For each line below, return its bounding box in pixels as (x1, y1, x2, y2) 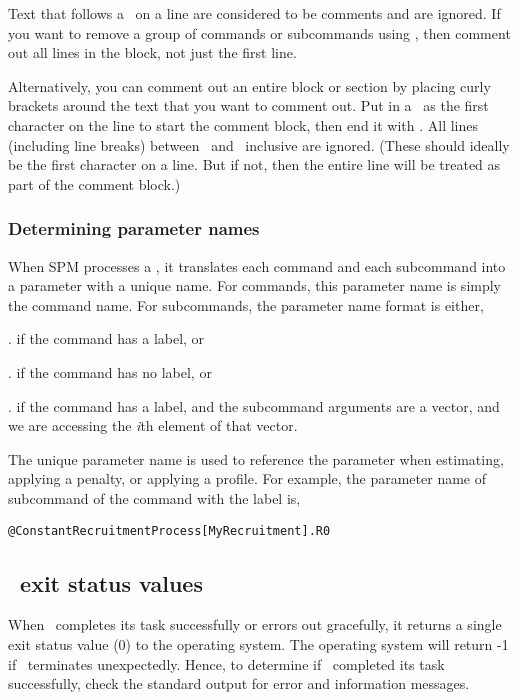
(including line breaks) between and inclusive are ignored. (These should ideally (8, 134, 510, 155)
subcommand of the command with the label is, (8, 487, 301, 508)
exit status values (20, 567, 203, 598)
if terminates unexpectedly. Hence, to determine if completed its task (8, 653, 445, 674)
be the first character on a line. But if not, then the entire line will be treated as (8, 154, 501, 175)
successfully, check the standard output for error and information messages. (8, 673, 470, 694)
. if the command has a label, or (8, 328, 205, 349)
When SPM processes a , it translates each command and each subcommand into (8, 255, 506, 276)
